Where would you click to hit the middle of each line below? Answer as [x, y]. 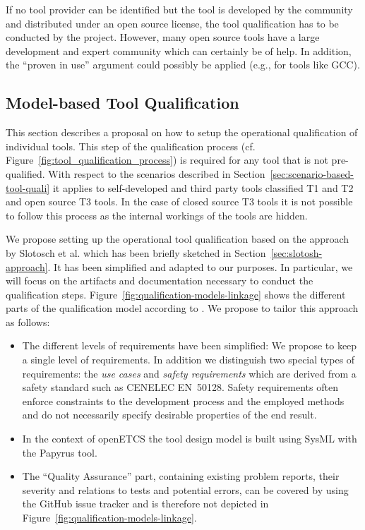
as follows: [28, 321]
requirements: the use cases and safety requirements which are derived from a [189, 373]
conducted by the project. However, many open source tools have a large [163, 37]
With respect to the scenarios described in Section [157, 173]
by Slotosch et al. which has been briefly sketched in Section [136, 252]
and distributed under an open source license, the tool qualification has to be [172, 23]
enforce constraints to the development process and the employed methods [183, 400]
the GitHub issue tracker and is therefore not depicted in [145, 504]
